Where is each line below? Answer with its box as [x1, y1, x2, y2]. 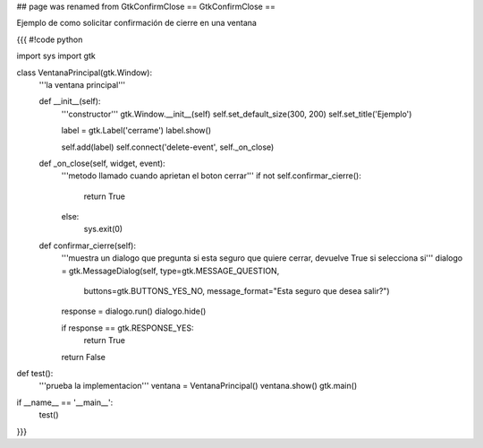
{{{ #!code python [16, 34, 83, 45]
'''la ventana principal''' [38, 79, 125, 90]
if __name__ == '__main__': [16, 397, 114, 408]
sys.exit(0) [83, 224, 123, 235]
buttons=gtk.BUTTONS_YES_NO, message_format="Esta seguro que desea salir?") [83, 286, 390, 297]
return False [61, 351, 106, 362]
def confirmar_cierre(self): [38, 240, 136, 251]
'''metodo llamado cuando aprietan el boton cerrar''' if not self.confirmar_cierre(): [61, 170, 361, 181]
